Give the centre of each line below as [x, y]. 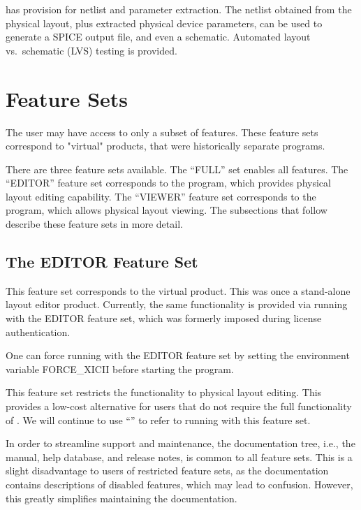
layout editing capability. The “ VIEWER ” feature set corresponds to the [161, 196]
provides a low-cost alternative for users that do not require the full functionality [179, 406]
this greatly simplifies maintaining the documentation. [121, 498]
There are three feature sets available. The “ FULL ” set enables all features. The [177, 169]
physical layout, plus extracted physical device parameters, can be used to [164, 23]
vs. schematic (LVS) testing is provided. [91, 50]
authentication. [38, 331]
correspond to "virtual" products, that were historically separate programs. [165, 146]
